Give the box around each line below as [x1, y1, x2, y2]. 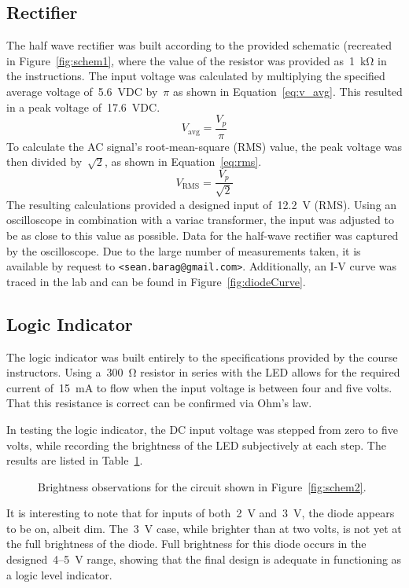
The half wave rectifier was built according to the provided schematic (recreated [6, 37, 392, 53]
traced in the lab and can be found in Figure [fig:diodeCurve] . [6, 273, 306, 289]
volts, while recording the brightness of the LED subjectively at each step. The [6, 436, 386, 453]
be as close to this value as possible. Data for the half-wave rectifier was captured [6, 226, 399, 243]
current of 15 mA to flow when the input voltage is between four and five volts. [6, 379, 392, 395]
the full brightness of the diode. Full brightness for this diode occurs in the [6, 535, 367, 552]
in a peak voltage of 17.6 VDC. [6, 98, 160, 115]
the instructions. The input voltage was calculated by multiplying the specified [6, 68, 385, 84]
